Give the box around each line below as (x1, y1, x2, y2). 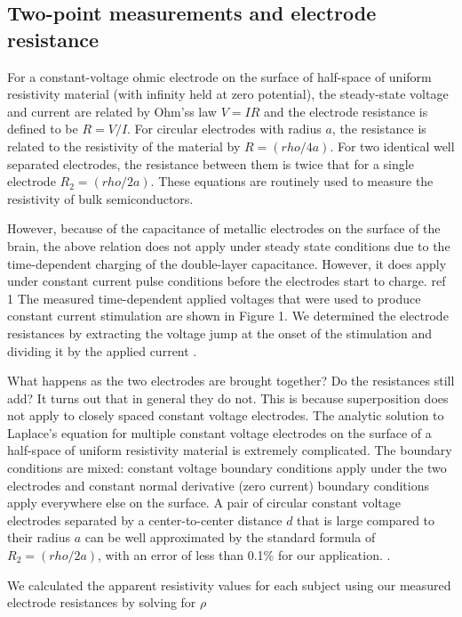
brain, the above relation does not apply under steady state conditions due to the (7, 236, 450, 255)
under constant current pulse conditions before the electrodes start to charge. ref (7, 272, 446, 290)
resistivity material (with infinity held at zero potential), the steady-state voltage (7, 85, 449, 103)
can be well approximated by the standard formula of (84, 528, 376, 547)
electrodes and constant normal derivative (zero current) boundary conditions (7, 475, 429, 494)
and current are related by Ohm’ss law (7, 101, 217, 120)
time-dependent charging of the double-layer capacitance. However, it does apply (7, 254, 447, 272)
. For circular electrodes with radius (127, 119, 322, 138)
